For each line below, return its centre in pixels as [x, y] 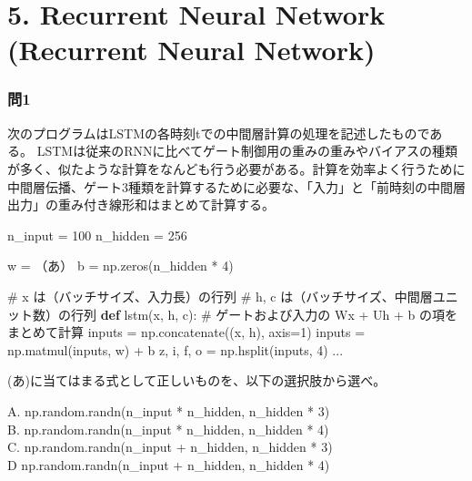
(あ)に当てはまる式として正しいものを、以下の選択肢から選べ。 [197, 380]
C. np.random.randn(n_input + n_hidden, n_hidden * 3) [170, 447]
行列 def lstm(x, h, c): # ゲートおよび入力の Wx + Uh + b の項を [264, 314]
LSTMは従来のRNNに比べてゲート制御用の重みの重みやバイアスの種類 [247, 151]
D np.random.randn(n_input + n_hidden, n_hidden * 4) [169, 464]
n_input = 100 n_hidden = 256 [97, 235]
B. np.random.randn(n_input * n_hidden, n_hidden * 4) [168, 429]
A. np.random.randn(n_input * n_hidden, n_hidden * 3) [169, 410]
